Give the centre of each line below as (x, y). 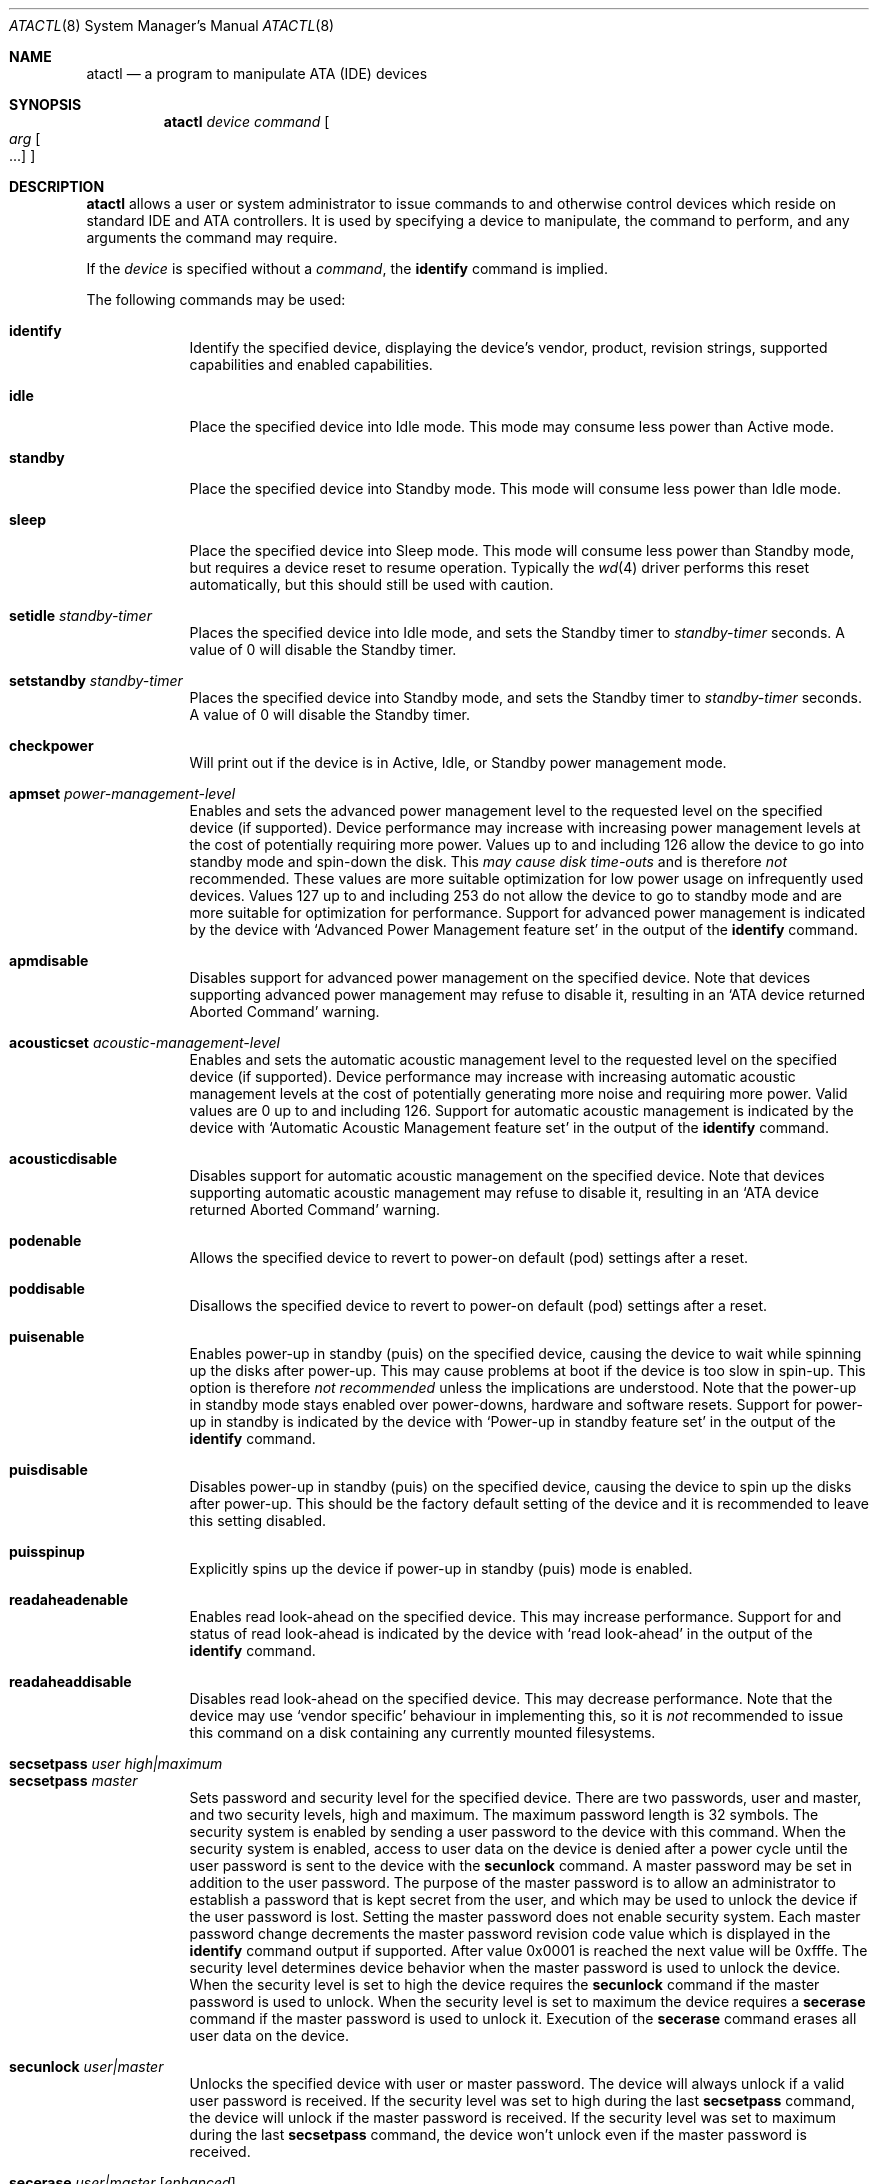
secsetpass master (73, 1780)
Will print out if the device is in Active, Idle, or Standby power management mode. (458, 762)
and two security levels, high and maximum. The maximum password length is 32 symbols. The (504, 1814)
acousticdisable (63, 1158)
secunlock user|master (86, 2066)
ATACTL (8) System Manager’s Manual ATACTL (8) (172, 25)
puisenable (47, 1336)
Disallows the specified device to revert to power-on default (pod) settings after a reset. (478, 1305)
